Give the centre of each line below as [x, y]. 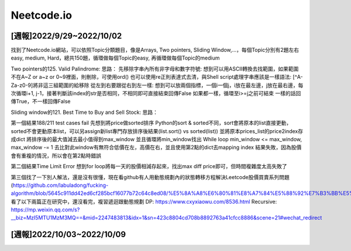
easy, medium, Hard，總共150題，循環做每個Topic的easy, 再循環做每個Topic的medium [115, 58]
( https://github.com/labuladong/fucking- [60, 185]
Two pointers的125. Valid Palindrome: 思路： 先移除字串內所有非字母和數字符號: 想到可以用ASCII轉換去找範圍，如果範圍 [155, 69]
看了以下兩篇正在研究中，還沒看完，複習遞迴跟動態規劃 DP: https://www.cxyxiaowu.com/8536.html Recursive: [144, 201]
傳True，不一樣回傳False [41, 102]
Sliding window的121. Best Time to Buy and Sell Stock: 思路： [84, 112]
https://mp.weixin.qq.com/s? [45, 210]
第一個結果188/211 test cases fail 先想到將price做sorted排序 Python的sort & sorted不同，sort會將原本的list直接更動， [151, 123]
